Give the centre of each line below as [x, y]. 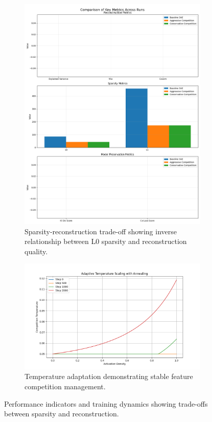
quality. [36, 251]
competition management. [65, 386]
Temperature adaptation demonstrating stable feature [109, 376]
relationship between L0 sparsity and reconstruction [106, 241]
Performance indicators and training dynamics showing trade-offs [106, 403]
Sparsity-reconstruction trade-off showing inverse [101, 231]
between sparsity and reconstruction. [62, 414]
